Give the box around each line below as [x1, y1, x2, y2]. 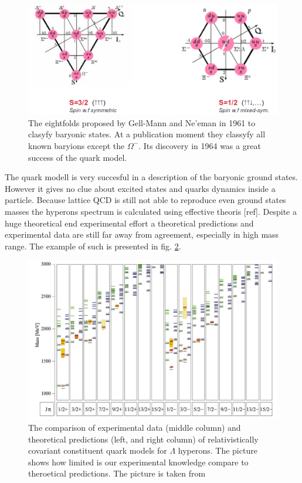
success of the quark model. [28, 151, 127, 163]
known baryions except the [28, 139, 125, 151]
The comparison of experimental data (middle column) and [28, 421, 241, 434]
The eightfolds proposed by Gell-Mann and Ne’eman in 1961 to [28, 116, 256, 129]
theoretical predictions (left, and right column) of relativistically [28, 433, 259, 445]
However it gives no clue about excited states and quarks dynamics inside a [5, 182, 276, 194]
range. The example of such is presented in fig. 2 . [5, 239, 181, 252]
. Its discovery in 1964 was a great [138, 139, 261, 151]
